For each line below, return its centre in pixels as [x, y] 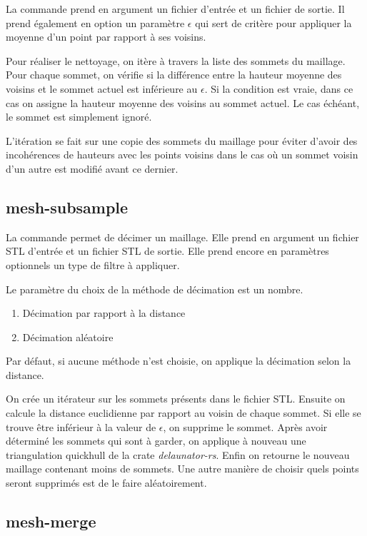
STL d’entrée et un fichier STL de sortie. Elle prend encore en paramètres [167, 251]
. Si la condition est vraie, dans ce [279, 88]
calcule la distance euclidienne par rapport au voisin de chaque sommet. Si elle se [183, 413]
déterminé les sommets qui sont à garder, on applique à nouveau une [156, 441]
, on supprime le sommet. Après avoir [245, 426]
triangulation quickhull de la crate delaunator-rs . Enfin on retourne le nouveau [178, 454]
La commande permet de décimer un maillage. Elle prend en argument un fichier [182, 237]
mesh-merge [51, 521]
